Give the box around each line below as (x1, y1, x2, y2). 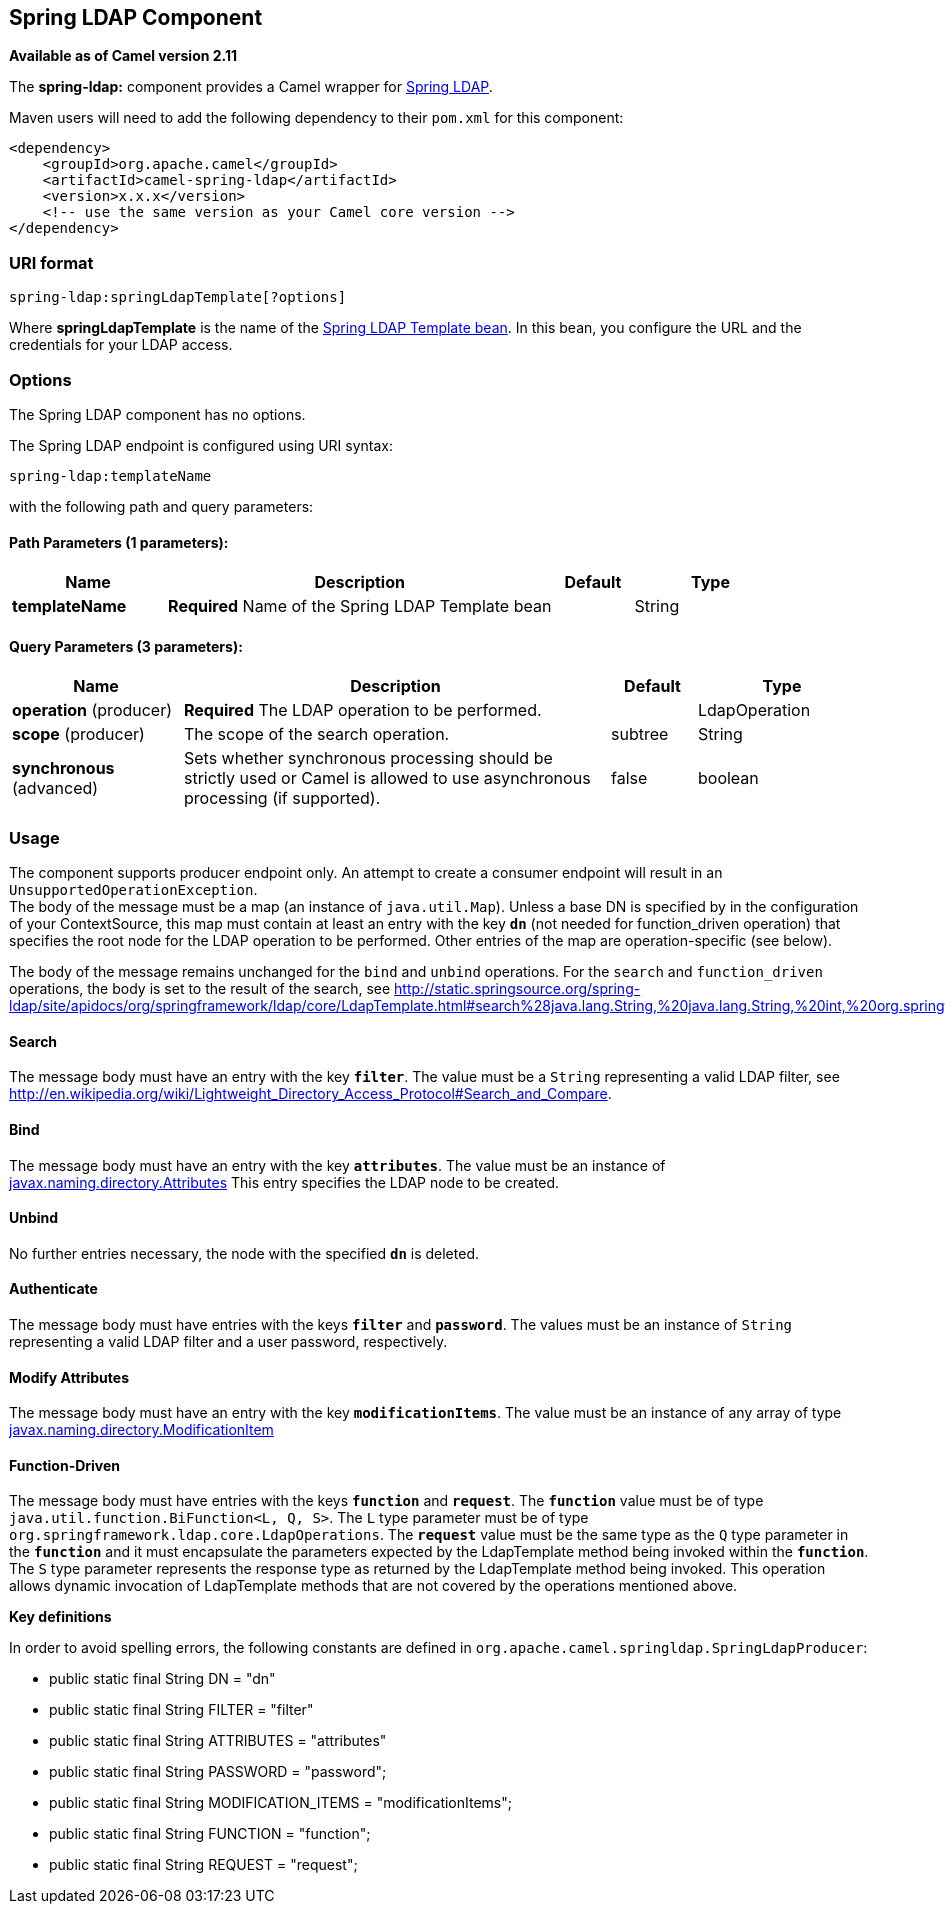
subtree (611, 724, 669, 745)
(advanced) (12, 778, 99, 799)
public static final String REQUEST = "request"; (49, 1856, 358, 1874)
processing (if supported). (184, 788, 381, 809)
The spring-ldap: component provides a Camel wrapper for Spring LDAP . (9, 78, 493, 96)
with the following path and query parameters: (9, 497, 314, 515)
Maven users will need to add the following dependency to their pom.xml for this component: (9, 109, 624, 127)
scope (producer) (12, 724, 145, 745)
